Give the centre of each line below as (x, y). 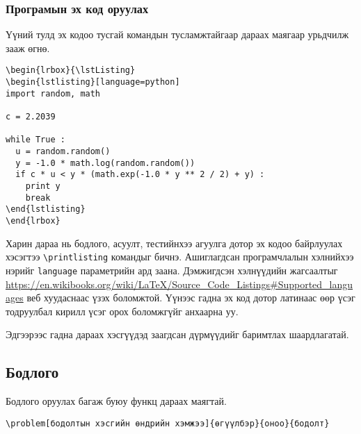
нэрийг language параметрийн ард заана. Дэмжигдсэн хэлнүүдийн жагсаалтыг (172, 270)
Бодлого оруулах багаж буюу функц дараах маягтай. (116, 401)
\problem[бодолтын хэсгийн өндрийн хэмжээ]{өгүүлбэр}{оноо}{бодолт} (168, 423)
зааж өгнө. (28, 48)
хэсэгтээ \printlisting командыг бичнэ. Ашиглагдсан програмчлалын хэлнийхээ (180, 257)
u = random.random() (63, 151)
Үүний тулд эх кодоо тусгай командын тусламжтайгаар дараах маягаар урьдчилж (177, 34)
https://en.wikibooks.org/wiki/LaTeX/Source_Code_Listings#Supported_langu (179, 284)
